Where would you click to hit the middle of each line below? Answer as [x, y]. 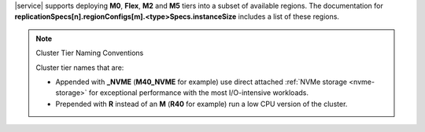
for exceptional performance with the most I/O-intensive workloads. [198, 93]
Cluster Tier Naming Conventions [90, 53]
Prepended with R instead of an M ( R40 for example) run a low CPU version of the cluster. [201, 104]
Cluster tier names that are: [80, 68]
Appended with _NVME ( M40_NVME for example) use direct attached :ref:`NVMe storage [201, 82]
